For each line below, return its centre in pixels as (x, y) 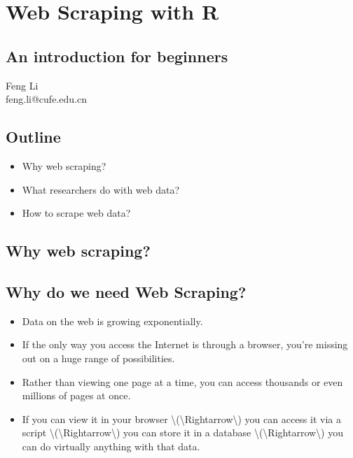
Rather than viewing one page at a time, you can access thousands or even (182, 381)
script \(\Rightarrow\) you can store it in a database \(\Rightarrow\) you (182, 432)
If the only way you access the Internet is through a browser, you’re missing (185, 344)
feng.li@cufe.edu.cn (46, 99)
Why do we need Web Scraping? (126, 291)
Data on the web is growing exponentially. (112, 321)
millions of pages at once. (76, 395)
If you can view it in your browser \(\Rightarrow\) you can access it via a (181, 418)
